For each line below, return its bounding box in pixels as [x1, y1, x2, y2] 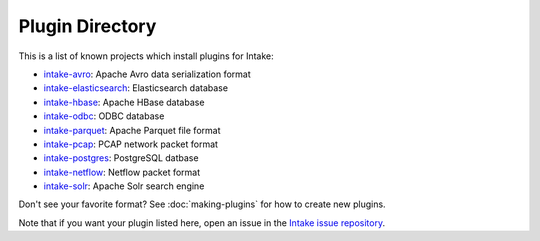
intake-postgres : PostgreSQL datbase [43, 152, 199, 164]
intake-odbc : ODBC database [43, 110, 165, 122]
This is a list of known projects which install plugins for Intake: [18, 50, 274, 62]
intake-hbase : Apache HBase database [43, 96, 205, 108]
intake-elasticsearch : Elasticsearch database [43, 82, 229, 94]
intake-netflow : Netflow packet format [43, 166, 201, 178]
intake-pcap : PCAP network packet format [43, 138, 219, 150]
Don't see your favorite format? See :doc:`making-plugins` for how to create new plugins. [18, 198, 386, 210]
